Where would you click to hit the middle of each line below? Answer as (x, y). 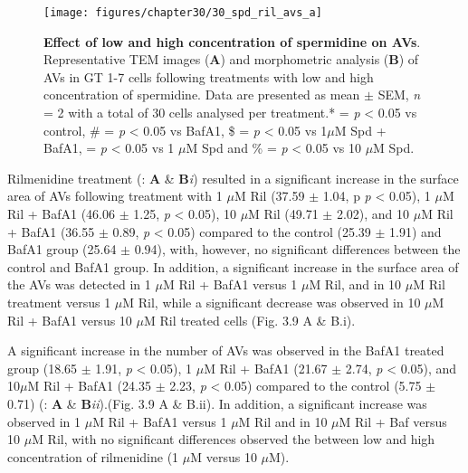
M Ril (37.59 (269, 196)
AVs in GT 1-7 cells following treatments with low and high (209, 76)
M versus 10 (224, 456)
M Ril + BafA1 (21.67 (266, 368)
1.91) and (415, 231)
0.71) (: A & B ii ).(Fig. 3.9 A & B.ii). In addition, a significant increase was (217, 403)
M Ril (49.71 (283, 213)
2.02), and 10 (373, 213)
